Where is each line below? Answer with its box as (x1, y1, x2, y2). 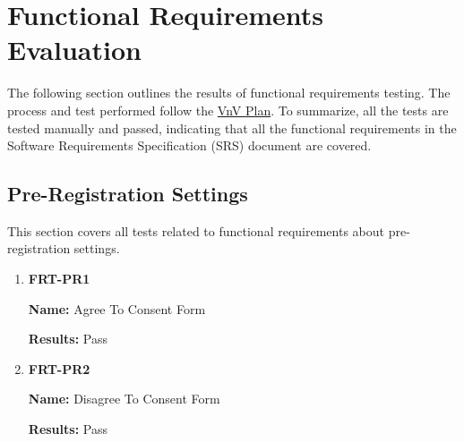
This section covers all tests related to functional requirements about (7, 221, 384, 240)
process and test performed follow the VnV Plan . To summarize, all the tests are (7, 100, 449, 119)
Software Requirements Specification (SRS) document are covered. (7, 136, 372, 155)
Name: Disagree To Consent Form (28, 389, 220, 408)
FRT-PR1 (28, 269, 90, 288)
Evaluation (7, 31, 142, 68)
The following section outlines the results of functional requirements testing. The (7, 83, 451, 102)
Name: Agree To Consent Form (28, 299, 206, 318)
